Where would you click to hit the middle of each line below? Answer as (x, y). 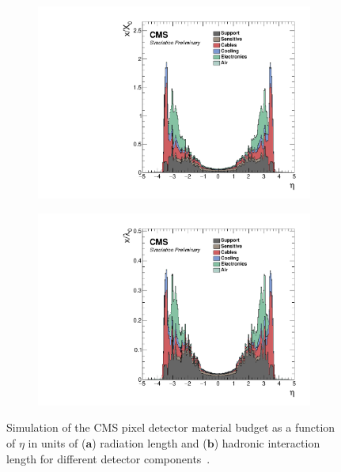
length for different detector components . (108, 458)
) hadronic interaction (267, 443)
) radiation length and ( (150, 443)
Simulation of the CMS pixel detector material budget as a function (171, 427)
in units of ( (57, 443)
